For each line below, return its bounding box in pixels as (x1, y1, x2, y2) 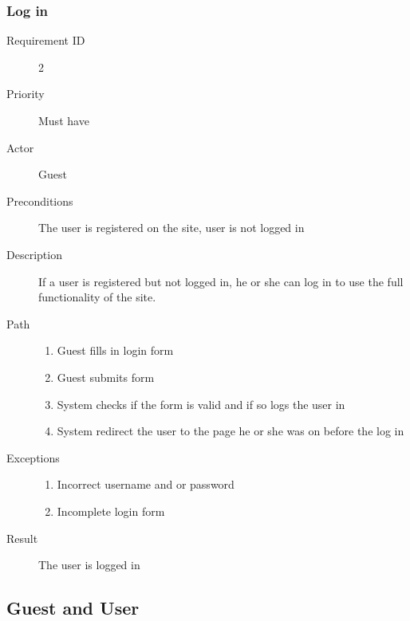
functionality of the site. (38, 289, 156, 305)
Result (6, 529, 38, 546)
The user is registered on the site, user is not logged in (38, 219, 305, 236)
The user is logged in (38, 556, 140, 573)
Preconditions (6, 192, 73, 209)
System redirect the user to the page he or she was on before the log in (57, 423, 404, 439)
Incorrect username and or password (57, 476, 235, 493)
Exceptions (6, 449, 60, 466)
